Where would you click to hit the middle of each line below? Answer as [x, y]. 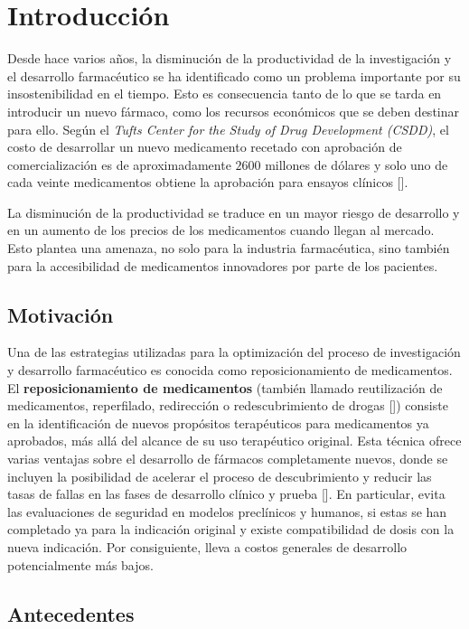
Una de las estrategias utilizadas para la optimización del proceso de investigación [234, 352]
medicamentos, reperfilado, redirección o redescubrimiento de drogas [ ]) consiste [228, 405]
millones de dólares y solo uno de [356, 164]
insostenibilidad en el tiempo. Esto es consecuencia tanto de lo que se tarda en [225, 94]
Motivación [61, 314]
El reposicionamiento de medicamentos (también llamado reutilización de [225, 387]
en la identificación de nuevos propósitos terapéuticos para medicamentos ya [218, 422]
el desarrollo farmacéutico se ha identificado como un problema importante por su [234, 75]
